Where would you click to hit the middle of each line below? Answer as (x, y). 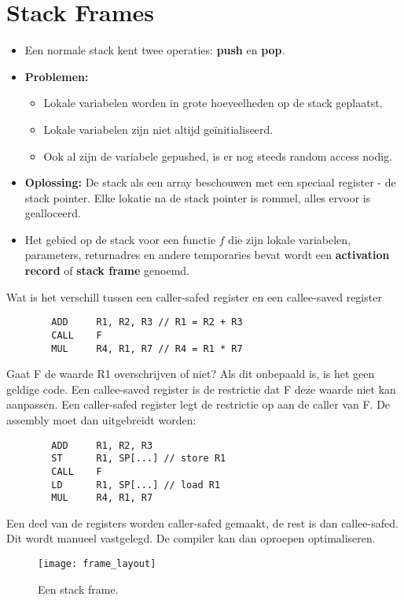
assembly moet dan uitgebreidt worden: (101, 420)
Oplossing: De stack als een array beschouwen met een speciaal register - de (210, 182)
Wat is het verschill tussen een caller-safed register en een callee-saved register (194, 296)
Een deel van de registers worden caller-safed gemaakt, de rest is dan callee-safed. (202, 522)
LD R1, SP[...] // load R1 (136, 485)
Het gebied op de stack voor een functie (120, 239)
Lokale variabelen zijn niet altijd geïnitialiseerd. (158, 129)
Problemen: (57, 76)
